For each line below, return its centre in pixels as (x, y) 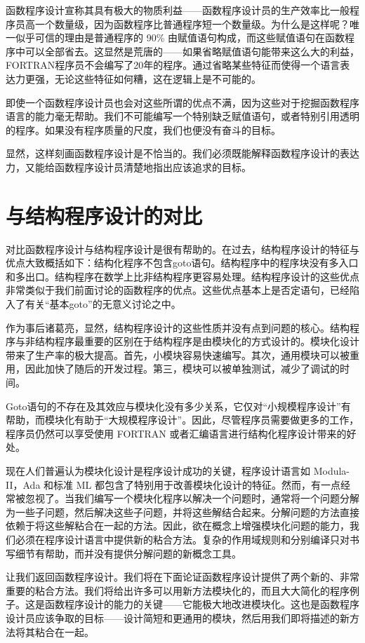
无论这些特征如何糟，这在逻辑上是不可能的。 (158, 78)
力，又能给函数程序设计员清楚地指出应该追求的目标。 (128, 167)
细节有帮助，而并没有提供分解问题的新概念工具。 (128, 553)
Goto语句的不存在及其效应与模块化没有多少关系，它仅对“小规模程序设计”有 (178, 406)
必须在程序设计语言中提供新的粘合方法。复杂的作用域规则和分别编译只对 (182, 539)
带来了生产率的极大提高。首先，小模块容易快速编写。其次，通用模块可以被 (178, 354)
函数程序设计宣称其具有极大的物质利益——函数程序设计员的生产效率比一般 (178, 10)
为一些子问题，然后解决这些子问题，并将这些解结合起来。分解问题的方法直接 (182, 512)
